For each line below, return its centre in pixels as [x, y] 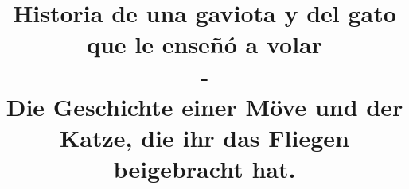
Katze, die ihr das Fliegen [204, 137]
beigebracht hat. [204, 169]
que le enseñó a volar [204, 44]
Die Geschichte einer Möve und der [204, 106]
